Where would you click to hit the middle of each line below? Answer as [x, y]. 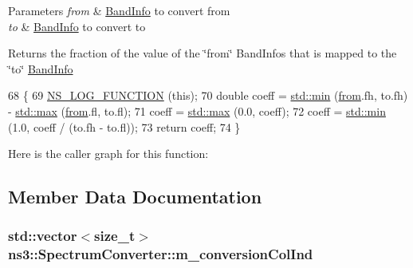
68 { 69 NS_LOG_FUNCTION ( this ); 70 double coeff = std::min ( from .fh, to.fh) [208, 95]
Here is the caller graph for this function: [108, 154]
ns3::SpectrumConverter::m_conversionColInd [161, 254]
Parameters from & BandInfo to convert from [119, 10]
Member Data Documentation [135, 197]
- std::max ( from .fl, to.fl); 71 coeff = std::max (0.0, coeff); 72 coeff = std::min [197, 110]
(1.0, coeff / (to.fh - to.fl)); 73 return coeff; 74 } [124, 126]
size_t [115, 236]
